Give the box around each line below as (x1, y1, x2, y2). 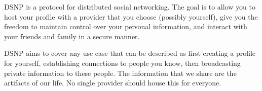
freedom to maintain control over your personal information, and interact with (4, 21, 247, 32)
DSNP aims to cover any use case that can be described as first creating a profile (4, 48, 256, 58)
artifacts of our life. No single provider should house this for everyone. (4, 77, 221, 88)
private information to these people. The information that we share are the (4, 67, 237, 78)
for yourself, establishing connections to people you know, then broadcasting (4, 57, 241, 68)
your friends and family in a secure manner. (4, 31, 140, 41)
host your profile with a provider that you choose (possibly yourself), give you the (4, 11, 258, 22)
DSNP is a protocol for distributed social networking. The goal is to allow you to (4, 2, 255, 12)
